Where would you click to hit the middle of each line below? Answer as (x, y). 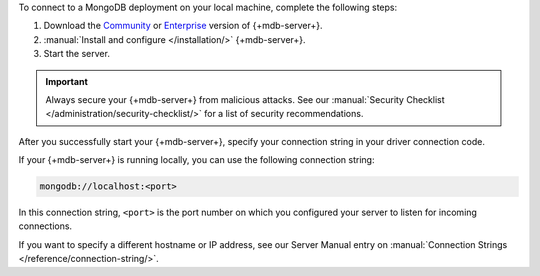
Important (67, 81)
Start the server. (76, 54)
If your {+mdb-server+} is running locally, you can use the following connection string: (196, 160)
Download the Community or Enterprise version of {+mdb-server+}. (183, 26)
